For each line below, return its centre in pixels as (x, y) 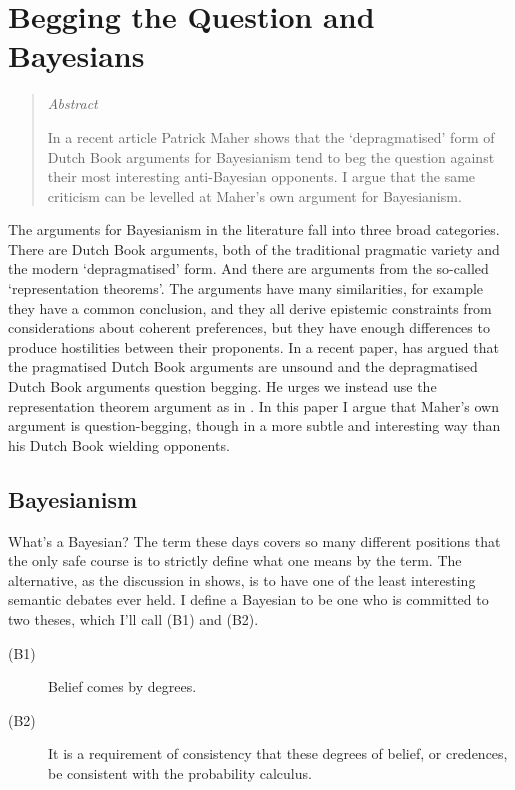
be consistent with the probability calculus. (180, 772)
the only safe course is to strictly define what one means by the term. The (235, 560)
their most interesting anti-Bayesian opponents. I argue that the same (261, 176)
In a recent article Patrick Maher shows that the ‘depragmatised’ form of (271, 136)
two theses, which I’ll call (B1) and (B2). (133, 618)
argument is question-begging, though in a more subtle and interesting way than (254, 425)
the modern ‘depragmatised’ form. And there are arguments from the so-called (248, 268)
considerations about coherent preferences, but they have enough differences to (249, 327)
